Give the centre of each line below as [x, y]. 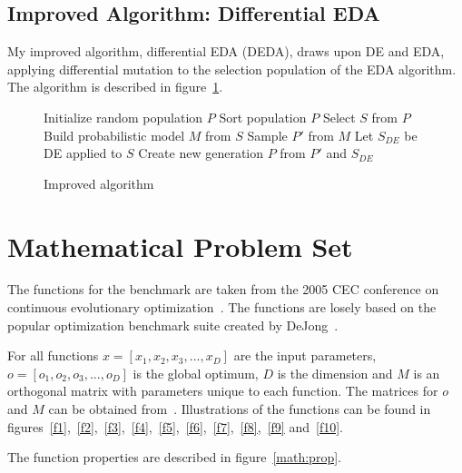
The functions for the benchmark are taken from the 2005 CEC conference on [223, 289]
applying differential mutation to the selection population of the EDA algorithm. [232, 69]
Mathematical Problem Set [180, 246]
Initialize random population [123, 117]
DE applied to [83, 153]
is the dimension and [335, 373]
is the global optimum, [196, 373]
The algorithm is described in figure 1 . [115, 87]
